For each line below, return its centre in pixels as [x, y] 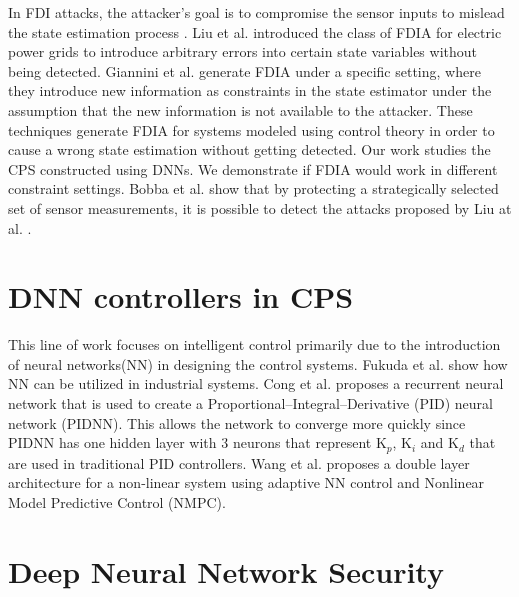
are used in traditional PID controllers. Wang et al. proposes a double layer [239, 462]
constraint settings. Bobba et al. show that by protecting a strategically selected [253, 188]
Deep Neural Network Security [226, 570]
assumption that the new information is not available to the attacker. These [240, 109]
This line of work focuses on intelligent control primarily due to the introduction [254, 344]
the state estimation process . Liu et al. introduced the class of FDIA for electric [255, 31]
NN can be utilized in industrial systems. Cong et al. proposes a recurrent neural [256, 383]
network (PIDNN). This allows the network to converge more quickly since [237, 422]
